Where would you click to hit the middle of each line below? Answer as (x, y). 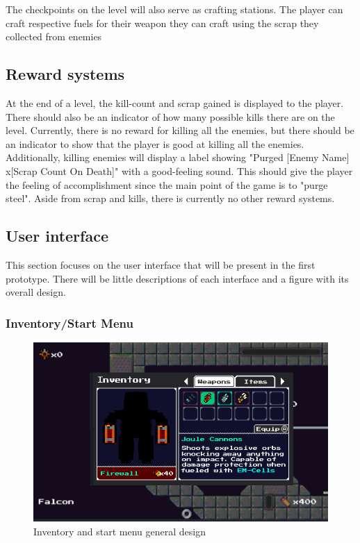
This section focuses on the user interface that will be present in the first (161, 264)
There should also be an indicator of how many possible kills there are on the (170, 116)
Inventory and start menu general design (120, 531)
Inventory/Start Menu (69, 323)
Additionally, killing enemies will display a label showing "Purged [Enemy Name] (178, 157)
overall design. (36, 292)
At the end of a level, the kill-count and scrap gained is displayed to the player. (175, 102)
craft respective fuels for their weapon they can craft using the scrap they (162, 23)
